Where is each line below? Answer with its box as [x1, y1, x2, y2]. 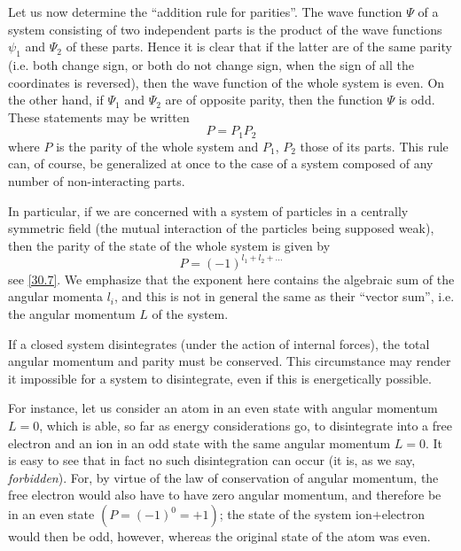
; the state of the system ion [219, 505, 372, 523]
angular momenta [8, 287, 103, 306]
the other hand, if [8, 90, 104, 109]
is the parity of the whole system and [56, 136, 259, 155]
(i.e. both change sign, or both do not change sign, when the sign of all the [8, 55, 415, 74]
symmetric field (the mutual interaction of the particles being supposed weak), [8, 219, 434, 237]
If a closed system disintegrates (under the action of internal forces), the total [8, 334, 430, 353]
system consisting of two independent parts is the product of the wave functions [8, 19, 442, 38]
